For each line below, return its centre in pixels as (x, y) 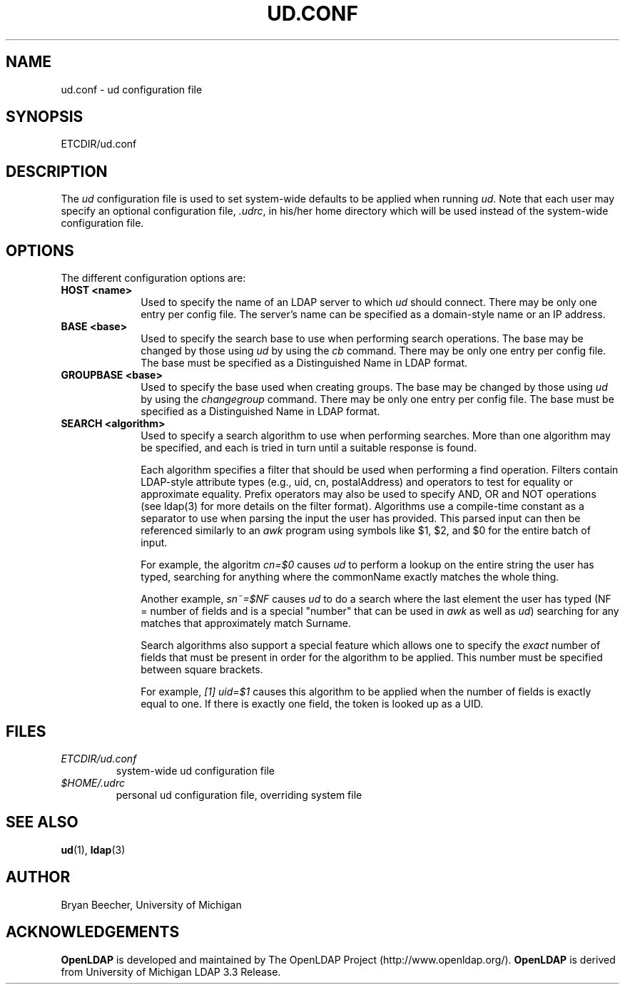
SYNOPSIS (45, 117)
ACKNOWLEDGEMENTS (93, 932)
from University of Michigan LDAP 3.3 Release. (171, 971)
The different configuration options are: (153, 278)
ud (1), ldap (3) (93, 849)
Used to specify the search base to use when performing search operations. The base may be (362, 339)
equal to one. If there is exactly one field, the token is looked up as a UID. (312, 704)
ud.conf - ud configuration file (132, 89)
